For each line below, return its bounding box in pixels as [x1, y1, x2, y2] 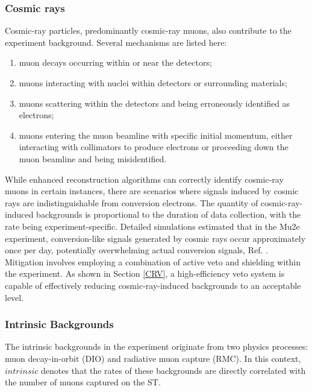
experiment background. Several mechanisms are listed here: [5, 36, 227, 48]
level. [5, 291, 24, 303]
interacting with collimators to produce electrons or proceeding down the [19, 141, 289, 153]
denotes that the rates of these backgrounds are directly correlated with [41, 364, 306, 376]
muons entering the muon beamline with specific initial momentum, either [19, 128, 293, 141]
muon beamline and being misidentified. [19, 152, 167, 165]
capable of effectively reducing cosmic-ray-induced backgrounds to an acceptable [5, 279, 301, 291]
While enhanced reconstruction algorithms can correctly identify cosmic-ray [5, 172, 284, 185]
